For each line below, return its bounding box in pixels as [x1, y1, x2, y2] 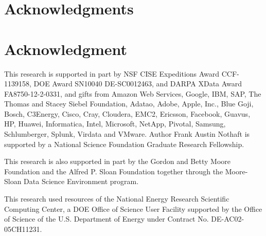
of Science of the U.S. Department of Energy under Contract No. [4, 213, 209, 224]
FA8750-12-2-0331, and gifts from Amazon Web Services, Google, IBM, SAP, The [4, 88, 261, 99]
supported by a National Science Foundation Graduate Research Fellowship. [4, 138, 244, 149]
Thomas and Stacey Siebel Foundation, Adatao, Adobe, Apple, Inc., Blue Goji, [4, 98, 254, 109]
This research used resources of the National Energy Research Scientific [4, 193, 229, 204]
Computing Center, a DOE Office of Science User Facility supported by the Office [4, 203, 262, 214]
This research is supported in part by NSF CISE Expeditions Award [4, 68, 220, 79]
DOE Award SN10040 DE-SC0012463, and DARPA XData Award [33, 78, 242, 89]
